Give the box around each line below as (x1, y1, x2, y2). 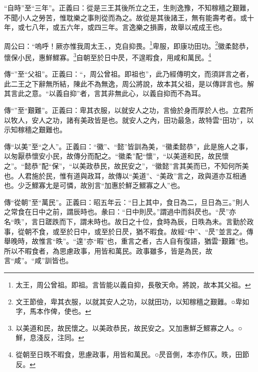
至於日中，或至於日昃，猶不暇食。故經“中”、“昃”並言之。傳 (59, 226, 254, 236)
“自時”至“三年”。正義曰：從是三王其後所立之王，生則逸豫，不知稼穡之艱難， (4, 2, 254, 12)
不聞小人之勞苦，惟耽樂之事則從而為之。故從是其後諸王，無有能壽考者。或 (4, 12, 247, 22)
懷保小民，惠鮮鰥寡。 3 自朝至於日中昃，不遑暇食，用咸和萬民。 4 (4, 51, 211, 62)
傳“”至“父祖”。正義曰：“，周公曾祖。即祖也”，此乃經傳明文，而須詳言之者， (4, 69, 253, 79)
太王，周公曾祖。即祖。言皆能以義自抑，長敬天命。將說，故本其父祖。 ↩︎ (15, 279, 251, 289)
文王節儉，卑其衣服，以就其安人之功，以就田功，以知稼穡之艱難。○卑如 (15, 296, 250, 306)
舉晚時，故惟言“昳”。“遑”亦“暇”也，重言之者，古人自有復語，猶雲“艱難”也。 (4, 236, 253, 246)
